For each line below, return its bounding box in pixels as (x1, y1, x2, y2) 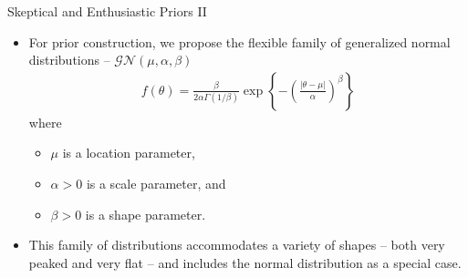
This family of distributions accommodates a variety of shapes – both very (28, 235, 445, 254)
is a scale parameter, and (86, 174, 226, 192)
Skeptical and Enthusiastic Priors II (7, 2, 207, 20)
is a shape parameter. (85, 204, 206, 223)
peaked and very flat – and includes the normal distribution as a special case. (28, 252, 462, 272)
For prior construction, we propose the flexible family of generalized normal (28, 32, 451, 51)
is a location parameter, (62, 143, 195, 162)
